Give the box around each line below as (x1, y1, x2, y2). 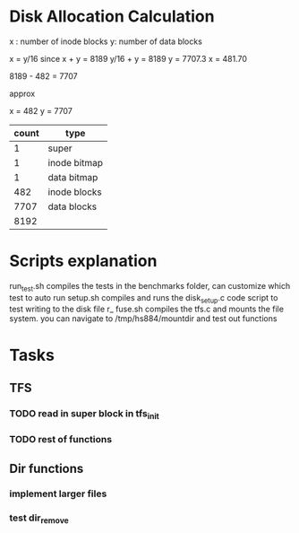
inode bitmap (47, 156, 104, 169)
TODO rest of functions (9, 433, 113, 446)
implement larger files (9, 487, 107, 500)
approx (9, 88, 36, 99)
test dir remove (9, 511, 69, 526)
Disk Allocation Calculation (9, 6, 215, 27)
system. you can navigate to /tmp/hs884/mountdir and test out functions (9, 313, 278, 324)
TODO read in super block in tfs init (9, 406, 159, 422)
